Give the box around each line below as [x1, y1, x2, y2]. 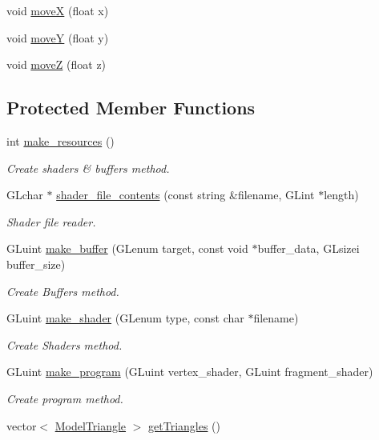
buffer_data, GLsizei [257, 240, 360, 257]
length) [324, 186, 359, 203]
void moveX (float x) [6, 2, 109, 18]
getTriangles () [148, 417, 221, 434]
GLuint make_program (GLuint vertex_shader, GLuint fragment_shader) [6, 363, 373, 380]
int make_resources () [6, 132, 115, 149]
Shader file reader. [6, 213, 96, 230]
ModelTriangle [54, 417, 127, 434]
